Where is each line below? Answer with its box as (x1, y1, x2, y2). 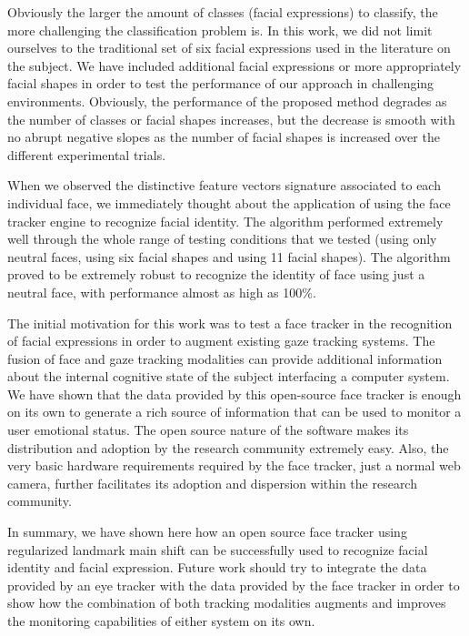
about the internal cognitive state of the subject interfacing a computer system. (7, 367, 450, 386)
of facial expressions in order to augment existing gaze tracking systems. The (7, 331, 435, 350)
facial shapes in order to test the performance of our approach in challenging (7, 74, 434, 93)
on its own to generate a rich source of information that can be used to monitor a (7, 402, 462, 421)
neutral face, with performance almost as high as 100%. (7, 282, 316, 301)
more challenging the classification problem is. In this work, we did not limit (7, 20, 433, 39)
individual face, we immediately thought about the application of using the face (7, 193, 451, 212)
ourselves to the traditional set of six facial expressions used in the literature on (7, 38, 451, 57)
